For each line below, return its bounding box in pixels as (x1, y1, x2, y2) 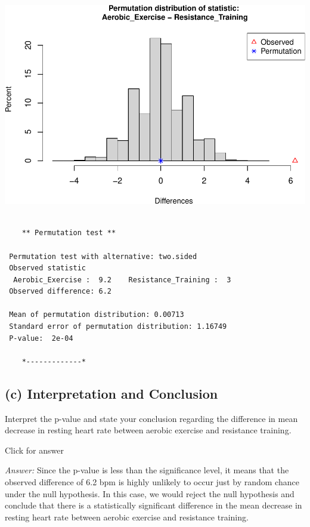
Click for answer (5, 443, 64, 456)
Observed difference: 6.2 (9, 287, 111, 296)
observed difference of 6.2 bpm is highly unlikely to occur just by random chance (5, 476, 299, 488)
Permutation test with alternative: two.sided (9, 252, 197, 261)
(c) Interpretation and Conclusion (5, 384, 218, 402)
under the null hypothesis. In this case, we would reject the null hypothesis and (5, 487, 294, 500)
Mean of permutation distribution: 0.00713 (9, 310, 184, 319)
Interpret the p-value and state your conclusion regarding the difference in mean (5, 412, 298, 424)
